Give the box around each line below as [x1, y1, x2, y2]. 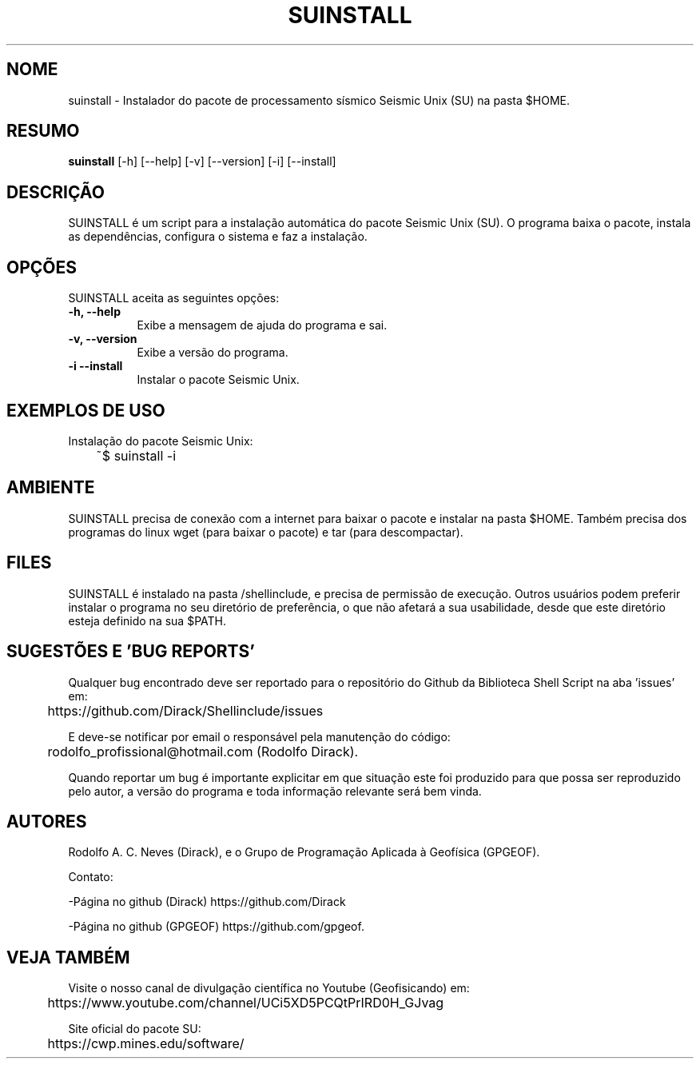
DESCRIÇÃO [6, 181, 105, 202]
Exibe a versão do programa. [137, 345, 288, 360]
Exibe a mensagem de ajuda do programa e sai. [137, 318, 388, 333]
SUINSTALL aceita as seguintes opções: [68, 291, 280, 305]
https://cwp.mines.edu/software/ [47, 1035, 245, 1052]
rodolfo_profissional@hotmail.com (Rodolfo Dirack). [47, 743, 359, 760]
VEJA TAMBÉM [6, 947, 130, 967]
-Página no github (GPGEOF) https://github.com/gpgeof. [68, 919, 364, 934]
